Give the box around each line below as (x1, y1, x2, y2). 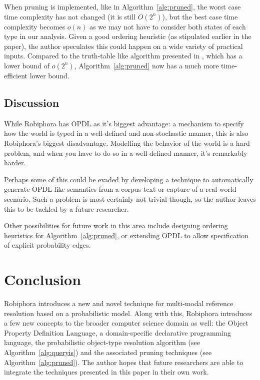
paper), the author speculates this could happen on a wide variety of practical (4, 40, 243, 51)
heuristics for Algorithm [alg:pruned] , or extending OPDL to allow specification (4, 230, 248, 240)
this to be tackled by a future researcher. (4, 203, 129, 214)
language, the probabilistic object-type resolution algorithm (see (4, 337, 200, 348)
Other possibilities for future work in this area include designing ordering (4, 220, 228, 231)
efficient (4, 70, 28, 80)
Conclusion (4, 269, 81, 290)
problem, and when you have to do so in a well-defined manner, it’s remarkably (4, 147, 247, 158)
